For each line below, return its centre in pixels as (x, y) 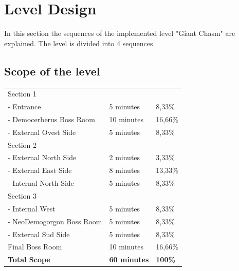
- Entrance (24, 107)
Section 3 (22, 196)
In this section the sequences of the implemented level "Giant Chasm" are (120, 33)
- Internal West (32, 208)
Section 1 (22, 94)
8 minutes (125, 170)
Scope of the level (52, 71)
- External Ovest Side (42, 132)
